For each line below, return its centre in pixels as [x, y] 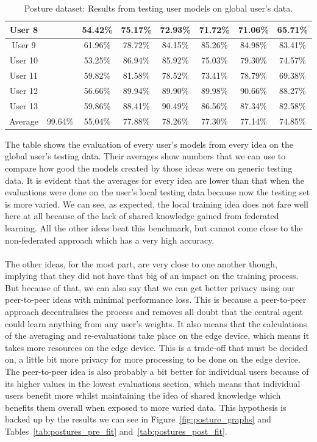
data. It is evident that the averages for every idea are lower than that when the [155, 180]
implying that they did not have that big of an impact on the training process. [152, 276]
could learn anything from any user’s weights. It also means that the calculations [156, 323]
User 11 [24, 75]
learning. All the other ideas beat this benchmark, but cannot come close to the [154, 227]
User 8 [24, 29]
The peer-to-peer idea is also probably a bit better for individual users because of [157, 371]
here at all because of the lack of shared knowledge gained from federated [142, 216]
